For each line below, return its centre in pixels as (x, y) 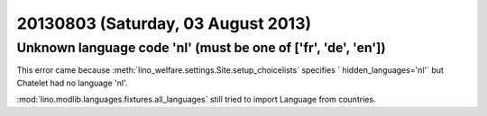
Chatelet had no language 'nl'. (72, 83)
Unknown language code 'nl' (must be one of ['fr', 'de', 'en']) (202, 48)
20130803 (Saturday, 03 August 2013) (164, 23)
